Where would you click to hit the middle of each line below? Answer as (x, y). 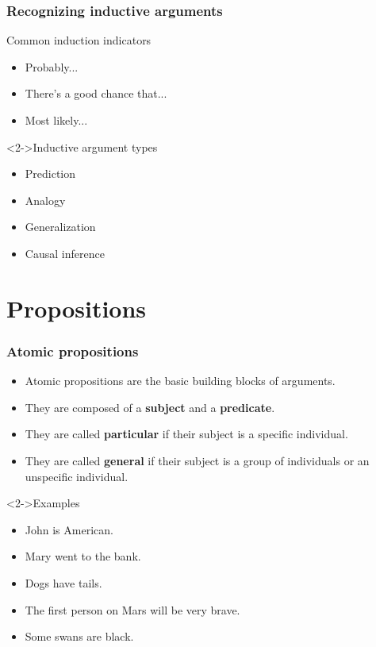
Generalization (60, 227)
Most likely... (56, 120)
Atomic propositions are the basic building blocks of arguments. (180, 381)
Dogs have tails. (63, 582)
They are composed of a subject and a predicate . (150, 407)
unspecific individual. (77, 476)
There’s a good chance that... (96, 93)
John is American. (69, 529)
